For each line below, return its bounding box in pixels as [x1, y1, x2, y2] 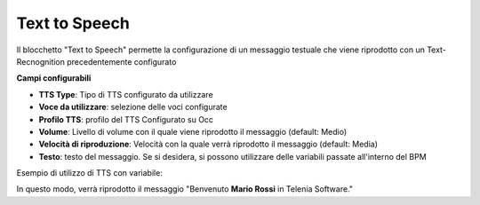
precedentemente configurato [67, 56, 177, 67]
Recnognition [16, 56, 66, 67]
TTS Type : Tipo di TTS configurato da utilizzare [38, 89, 213, 99]
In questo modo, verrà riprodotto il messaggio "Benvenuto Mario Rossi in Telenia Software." [16, 184, 354, 194]
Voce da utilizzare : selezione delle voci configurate [38, 102, 228, 113]
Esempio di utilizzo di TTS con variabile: [16, 168, 164, 178]
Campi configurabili [16, 73, 92, 83]
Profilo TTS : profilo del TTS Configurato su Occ [38, 114, 213, 124]
